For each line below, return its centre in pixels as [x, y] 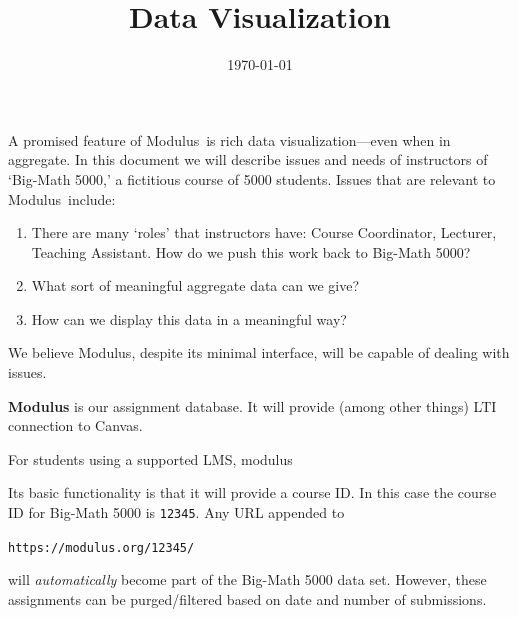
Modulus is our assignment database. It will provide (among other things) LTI [252, 405]
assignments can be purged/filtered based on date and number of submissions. [247, 598]
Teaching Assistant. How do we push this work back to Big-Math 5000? [251, 251]
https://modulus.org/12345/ [101, 547]
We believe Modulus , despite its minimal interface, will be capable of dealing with [259, 352]
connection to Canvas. [75, 425]
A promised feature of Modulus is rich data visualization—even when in [229, 139]
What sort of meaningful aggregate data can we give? [195, 285]
